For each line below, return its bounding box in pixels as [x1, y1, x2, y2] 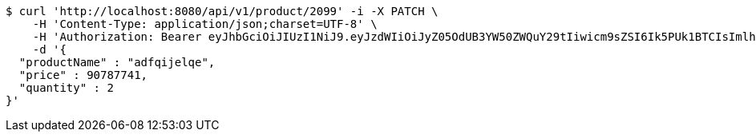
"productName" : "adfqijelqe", [18, 56, 216, 69]
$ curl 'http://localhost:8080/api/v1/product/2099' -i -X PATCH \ [6, 5, 439, 18]
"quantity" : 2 [18, 81, 114, 94]
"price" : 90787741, [18, 69, 148, 81]
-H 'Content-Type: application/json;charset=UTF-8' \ [32, 18, 378, 30]
